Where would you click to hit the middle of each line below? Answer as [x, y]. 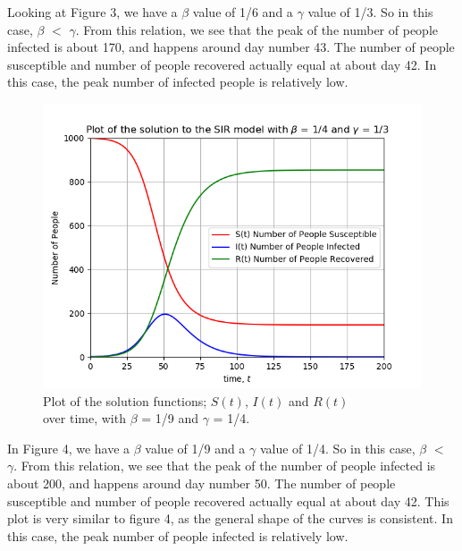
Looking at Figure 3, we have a [92, 12]
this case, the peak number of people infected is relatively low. [178, 535]
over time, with [84, 418]
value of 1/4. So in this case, [337, 448]
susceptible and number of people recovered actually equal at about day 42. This [228, 500]
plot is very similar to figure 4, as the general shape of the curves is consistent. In [230, 518]
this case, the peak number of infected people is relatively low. [178, 82]
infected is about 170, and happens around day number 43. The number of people [231, 47]
